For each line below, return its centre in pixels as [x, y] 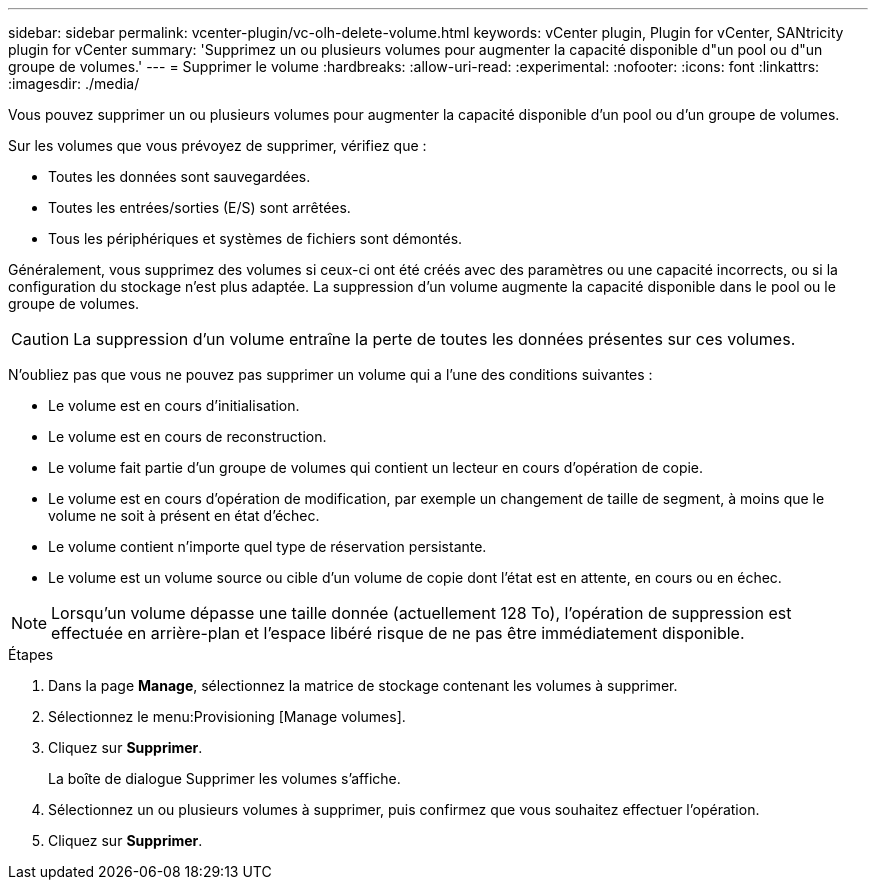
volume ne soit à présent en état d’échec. [184, 515]
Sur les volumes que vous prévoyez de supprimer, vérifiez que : [217, 145]
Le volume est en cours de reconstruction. [187, 436]
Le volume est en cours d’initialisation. [174, 405]
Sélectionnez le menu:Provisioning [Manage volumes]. [227, 716]
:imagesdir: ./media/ [74, 83]
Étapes [31, 654]
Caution [40, 339]
